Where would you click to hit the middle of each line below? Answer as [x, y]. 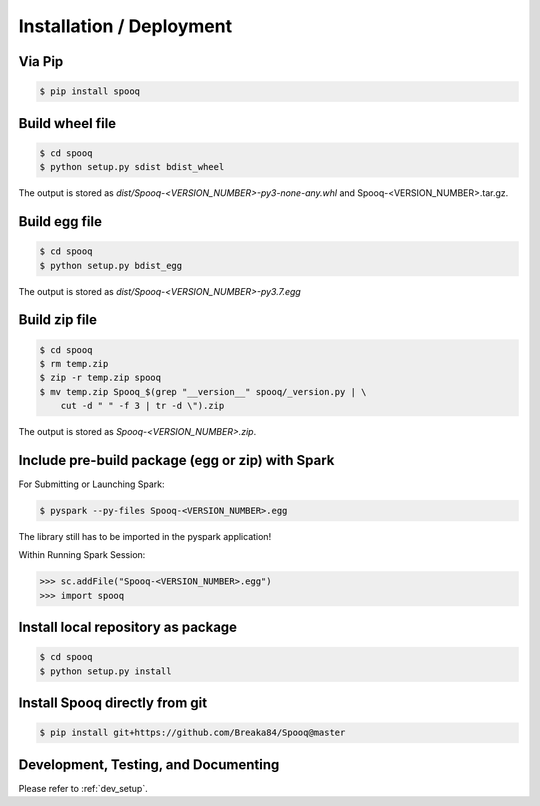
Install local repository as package [128, 627]
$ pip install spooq [89, 91]
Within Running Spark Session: [82, 555]
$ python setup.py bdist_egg [111, 265]
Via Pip [41, 61]
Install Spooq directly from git [113, 703]
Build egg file [60, 221]
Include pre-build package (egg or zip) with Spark [176, 460]
